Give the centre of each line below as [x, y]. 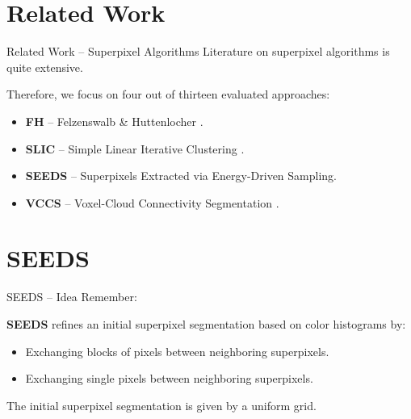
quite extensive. [45, 67]
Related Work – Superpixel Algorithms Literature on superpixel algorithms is [198, 51]
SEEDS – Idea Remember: [72, 297]
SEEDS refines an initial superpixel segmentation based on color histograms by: [206, 324]
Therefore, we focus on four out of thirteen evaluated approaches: [168, 94]
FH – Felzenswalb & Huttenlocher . [114, 121]
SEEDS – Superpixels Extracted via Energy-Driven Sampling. [181, 176]
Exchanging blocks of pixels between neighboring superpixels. [177, 351]
